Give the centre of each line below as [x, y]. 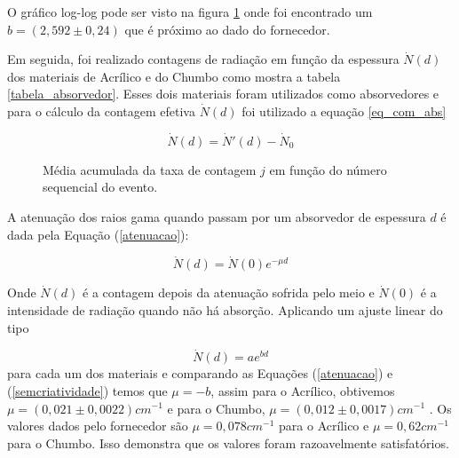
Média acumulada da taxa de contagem [150, 169]
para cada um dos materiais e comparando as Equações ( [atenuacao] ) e [200, 373]
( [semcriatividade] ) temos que [87, 390]
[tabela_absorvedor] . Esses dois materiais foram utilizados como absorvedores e [223, 94]
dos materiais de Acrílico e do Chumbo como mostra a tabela [174, 76]
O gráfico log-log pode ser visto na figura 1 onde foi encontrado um [190, 12]
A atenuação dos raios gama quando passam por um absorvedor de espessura [217, 216]
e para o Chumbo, [216, 408]
